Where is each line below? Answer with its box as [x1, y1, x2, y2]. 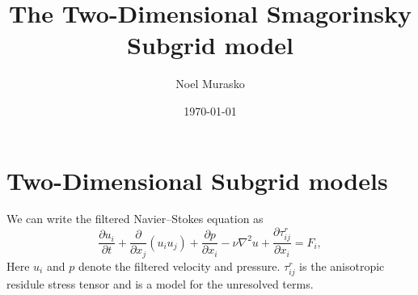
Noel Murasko [175, 75, 245, 92]
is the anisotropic [299, 257, 385, 274]
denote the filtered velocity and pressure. [78, 257, 281, 274]
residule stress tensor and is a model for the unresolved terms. [6, 275, 314, 292]
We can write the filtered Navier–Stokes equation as [6, 210, 264, 227]
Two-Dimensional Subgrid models [6, 163, 388, 196]
